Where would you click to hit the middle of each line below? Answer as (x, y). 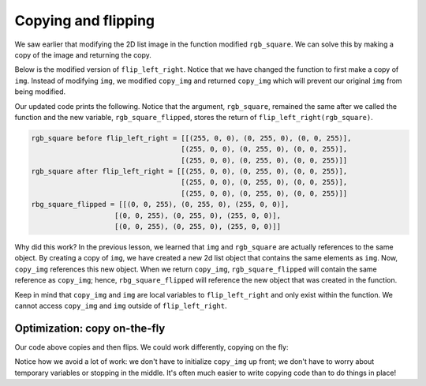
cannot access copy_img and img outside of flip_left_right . (121, 305)
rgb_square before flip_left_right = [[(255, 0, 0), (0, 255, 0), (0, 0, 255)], (191, 138)
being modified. (40, 92)
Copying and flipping (85, 21)
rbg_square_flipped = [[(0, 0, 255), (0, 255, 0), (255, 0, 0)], (160, 204)
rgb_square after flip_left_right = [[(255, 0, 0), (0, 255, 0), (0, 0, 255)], (189, 171)
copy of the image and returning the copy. (83, 54)
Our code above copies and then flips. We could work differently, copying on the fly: (151, 347)
